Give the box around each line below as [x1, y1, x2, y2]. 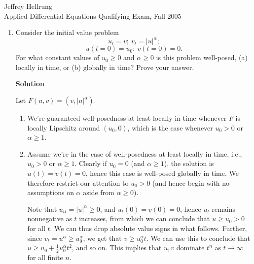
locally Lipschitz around [27, 122, 100, 132]
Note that [27, 203, 57, 214]
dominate [176, 242, 205, 253]
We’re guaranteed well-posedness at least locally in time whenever [27, 113, 227, 123]
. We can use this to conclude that [146, 232, 251, 243]
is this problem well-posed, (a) [156, 52, 248, 63]
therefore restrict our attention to [27, 177, 129, 188]
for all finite [27, 252, 63, 263]
